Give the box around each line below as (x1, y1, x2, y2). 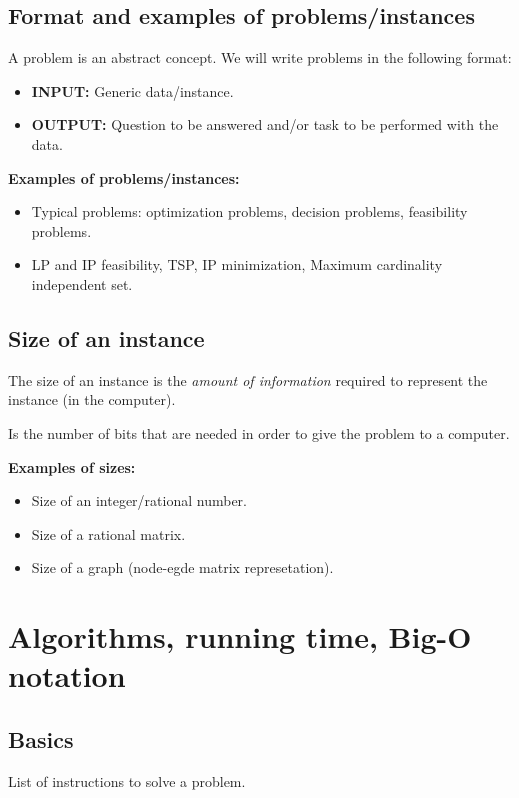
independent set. (31, 273, 133, 294)
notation (8, 655, 126, 696)
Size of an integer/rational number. (31, 490, 247, 511)
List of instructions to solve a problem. (8, 770, 246, 791)
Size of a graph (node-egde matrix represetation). (31, 557, 334, 578)
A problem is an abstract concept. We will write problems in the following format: (8, 47, 512, 68)
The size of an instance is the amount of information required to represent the (8, 369, 488, 390)
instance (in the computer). (8, 389, 176, 410)
